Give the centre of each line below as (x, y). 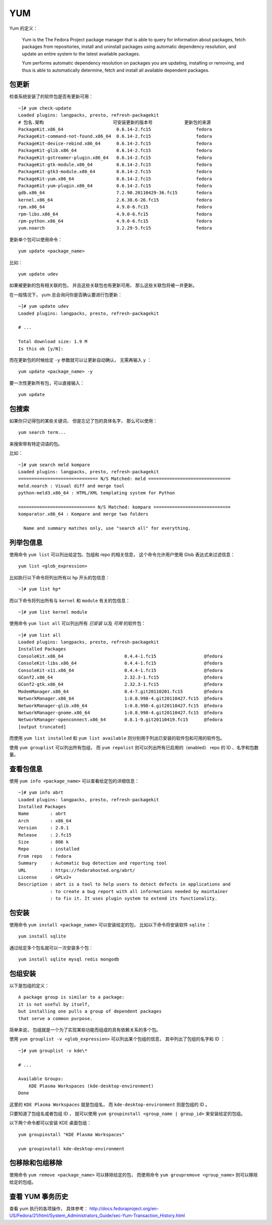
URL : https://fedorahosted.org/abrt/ (77, 870)
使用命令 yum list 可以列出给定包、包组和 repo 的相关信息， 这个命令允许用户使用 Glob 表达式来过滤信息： (122, 554)
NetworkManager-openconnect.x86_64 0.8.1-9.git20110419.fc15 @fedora (121, 720)
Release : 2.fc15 (45, 835)
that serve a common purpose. (56, 1018)
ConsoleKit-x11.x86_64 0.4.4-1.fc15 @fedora (121, 670)
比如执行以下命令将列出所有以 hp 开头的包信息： (60, 577)
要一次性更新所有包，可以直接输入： (47, 383)
